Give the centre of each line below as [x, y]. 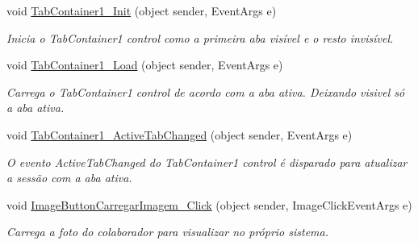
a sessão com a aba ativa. [69, 178]
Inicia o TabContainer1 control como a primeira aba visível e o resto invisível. [200, 37]
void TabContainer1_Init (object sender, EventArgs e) [142, 10]
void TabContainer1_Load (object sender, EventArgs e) [145, 65]
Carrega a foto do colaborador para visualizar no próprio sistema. [168, 232]
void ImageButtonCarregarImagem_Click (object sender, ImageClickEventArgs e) [209, 204]
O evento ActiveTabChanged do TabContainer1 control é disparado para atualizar [207, 162]
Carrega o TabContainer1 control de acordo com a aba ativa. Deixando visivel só [206, 91]
